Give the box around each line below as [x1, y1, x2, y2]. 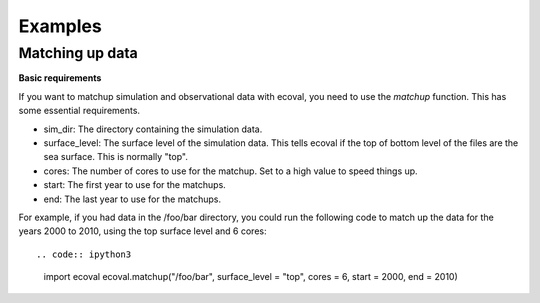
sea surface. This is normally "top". [43, 151, 189, 163]
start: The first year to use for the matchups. [43, 179, 227, 191]
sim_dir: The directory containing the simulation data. [43, 123, 263, 135]
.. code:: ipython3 [36, 248, 132, 260]
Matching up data [18, 44, 139, 62]
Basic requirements [18, 72, 102, 84]
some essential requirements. [18, 105, 140, 117]
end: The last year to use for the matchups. [43, 193, 222, 205]
